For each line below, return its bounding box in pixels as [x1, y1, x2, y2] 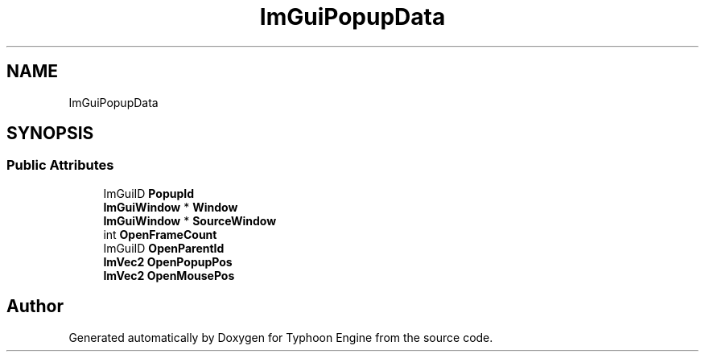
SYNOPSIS [6, 123, 94, 144]
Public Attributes [6, 157, 114, 174]
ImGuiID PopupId [103, 186, 195, 200]
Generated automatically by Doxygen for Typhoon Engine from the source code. [68, 330, 493, 344]
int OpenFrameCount [103, 227, 217, 241]
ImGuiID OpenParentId [103, 241, 225, 255]
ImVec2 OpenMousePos [103, 268, 235, 282]
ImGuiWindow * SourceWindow [103, 213, 277, 228]
